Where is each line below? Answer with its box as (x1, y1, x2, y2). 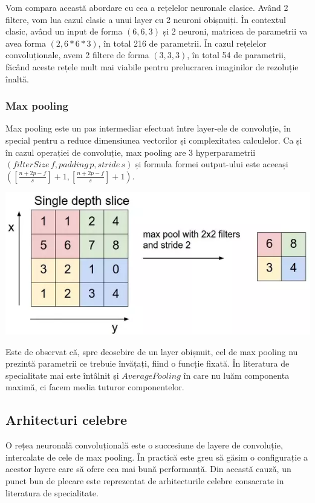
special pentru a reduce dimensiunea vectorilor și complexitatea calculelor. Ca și (5, 133, 302, 146)
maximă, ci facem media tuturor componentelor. (5, 381, 184, 393)
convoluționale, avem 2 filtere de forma (5, 48, 149, 61)
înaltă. (5, 72, 29, 85)
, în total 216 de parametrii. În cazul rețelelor (98, 36, 267, 49)
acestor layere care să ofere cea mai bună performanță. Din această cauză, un (5, 462, 291, 475)
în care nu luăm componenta (183, 368, 290, 381)
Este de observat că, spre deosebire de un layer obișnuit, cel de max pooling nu (5, 345, 298, 358)
